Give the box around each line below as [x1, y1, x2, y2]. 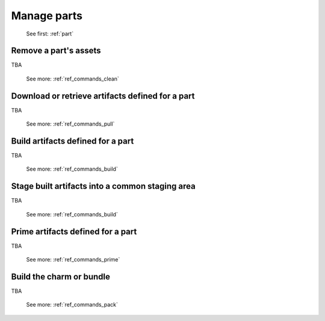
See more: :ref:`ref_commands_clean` [26, 75, 120, 82]
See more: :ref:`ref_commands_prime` [26, 256, 120, 263]
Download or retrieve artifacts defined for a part [11, 91, 195, 101]
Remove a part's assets [11, 46, 102, 56]
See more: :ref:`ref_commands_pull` [26, 120, 115, 127]
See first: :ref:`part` [26, 30, 74, 37]
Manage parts [11, 9, 82, 22]
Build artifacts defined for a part [11, 136, 134, 146]
